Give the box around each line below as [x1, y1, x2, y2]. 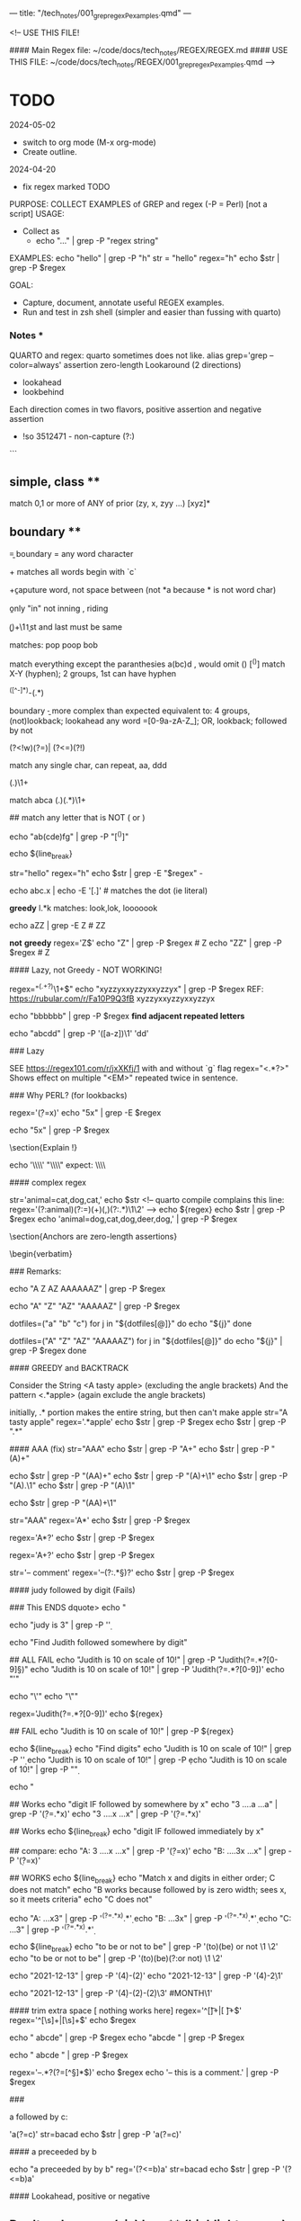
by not [9, 724, 33, 736]
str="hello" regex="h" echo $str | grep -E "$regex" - [9, 868, 204, 879]
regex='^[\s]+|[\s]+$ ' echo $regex [9, 2015, 137, 2026]
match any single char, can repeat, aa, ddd [9, 759, 168, 770]
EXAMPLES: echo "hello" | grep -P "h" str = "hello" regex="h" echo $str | [9, 253, 280, 264]
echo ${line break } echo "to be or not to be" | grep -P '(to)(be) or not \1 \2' [9, 1941, 279, 1955]
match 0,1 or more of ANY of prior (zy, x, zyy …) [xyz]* [9, 498, 211, 509]
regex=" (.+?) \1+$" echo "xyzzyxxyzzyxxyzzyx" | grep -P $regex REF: [9, 982, 264, 994]
